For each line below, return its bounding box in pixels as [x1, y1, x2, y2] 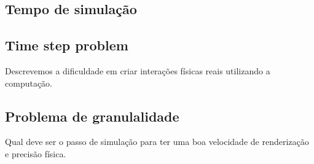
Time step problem [5, 36, 128, 55]
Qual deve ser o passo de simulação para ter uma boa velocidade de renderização [5, 135, 309, 148]
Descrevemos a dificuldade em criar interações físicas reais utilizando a [5, 64, 270, 77]
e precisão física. [5, 147, 66, 160]
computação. [5, 76, 52, 89]
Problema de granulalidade [5, 106, 179, 125]
